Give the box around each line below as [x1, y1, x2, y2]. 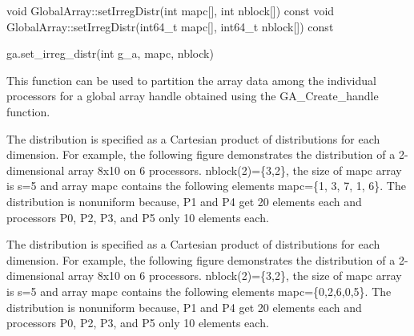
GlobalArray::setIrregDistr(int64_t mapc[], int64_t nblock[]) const [6, 18, 334, 34]
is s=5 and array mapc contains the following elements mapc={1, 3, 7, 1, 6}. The [6, 177, 406, 194]
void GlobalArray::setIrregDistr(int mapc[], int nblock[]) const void [6, 2, 335, 18]
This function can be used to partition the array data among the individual [6, 71, 376, 88]
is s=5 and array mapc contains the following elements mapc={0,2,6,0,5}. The [6, 282, 392, 299]
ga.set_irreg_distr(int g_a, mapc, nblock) [6, 45, 214, 62]
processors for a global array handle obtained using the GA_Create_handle [6, 87, 379, 104]
